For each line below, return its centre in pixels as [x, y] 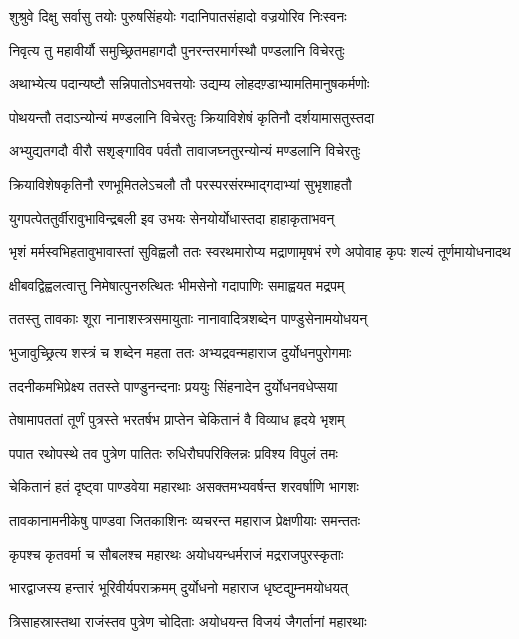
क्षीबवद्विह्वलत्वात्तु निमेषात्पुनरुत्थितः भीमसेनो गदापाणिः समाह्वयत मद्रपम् [177, 284]
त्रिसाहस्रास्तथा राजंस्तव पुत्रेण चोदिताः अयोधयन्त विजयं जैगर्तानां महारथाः [188, 620]
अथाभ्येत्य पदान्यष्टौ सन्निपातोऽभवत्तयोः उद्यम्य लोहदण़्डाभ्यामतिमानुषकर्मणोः [189, 83]
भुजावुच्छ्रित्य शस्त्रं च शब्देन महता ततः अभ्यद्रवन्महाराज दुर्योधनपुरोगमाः [180, 351]
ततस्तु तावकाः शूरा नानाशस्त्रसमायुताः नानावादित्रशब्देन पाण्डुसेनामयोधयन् [188, 318]
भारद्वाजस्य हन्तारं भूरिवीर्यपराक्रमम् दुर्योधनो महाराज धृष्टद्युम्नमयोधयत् [178, 587]
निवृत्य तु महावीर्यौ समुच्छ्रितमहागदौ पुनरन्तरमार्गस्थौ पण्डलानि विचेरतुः [177, 49]
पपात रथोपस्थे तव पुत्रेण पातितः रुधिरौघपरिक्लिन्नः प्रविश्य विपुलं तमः [173, 452]
